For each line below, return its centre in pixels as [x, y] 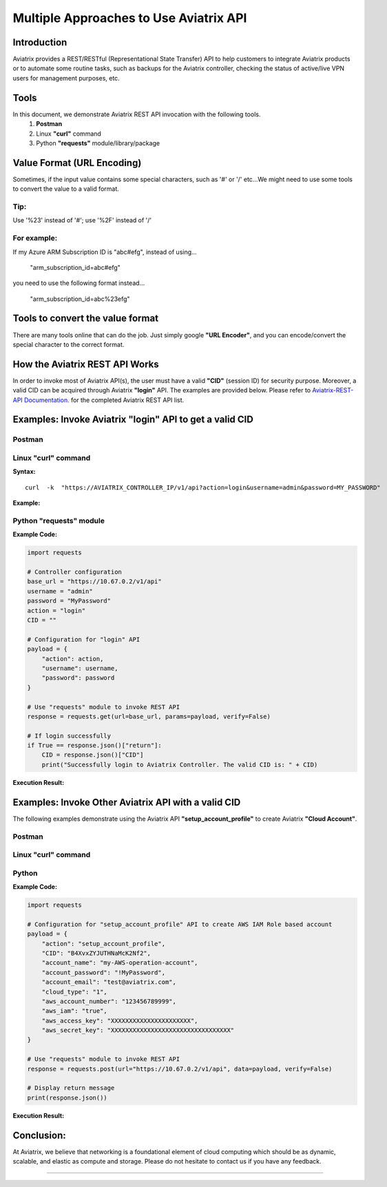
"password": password [78, 678]
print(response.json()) [67, 1097]
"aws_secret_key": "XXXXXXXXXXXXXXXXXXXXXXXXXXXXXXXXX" [138, 1030]
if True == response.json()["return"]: [94, 746]
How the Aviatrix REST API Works [86, 364]
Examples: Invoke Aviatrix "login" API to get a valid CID [133, 420]
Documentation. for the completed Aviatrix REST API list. [104, 400]
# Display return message [71, 1088]
